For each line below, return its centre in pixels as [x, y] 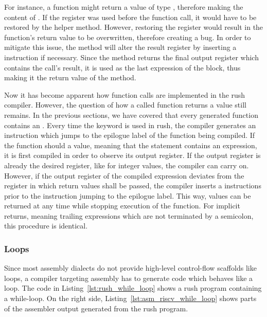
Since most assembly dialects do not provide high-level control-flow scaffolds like [130, 268]
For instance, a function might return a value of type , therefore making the [124, 7]
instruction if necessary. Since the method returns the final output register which [131, 57]
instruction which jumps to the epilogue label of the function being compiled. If [130, 135]
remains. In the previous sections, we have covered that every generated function [131, 115]
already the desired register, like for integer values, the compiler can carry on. [127, 165]
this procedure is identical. [46, 226]
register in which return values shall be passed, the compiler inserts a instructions [133, 186]
